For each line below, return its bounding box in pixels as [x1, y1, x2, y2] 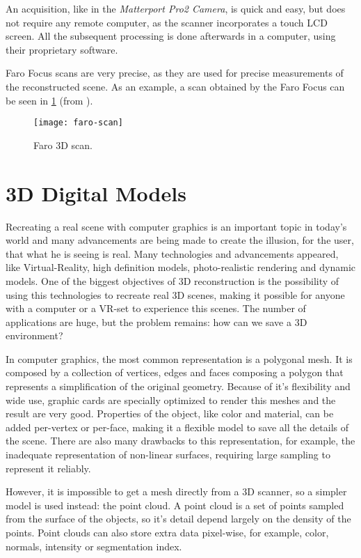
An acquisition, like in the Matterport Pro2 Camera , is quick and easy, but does [6, 1, 346, 15]
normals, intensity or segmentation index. [6, 538, 182, 553]
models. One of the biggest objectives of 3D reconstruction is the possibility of [6, 273, 339, 288]
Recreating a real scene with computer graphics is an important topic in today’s [6, 219, 347, 233]
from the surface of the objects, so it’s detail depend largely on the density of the [6, 511, 351, 526]
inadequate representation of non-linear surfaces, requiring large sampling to [6, 447, 330, 462]
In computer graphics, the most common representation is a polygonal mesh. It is [6, 351, 353, 366]
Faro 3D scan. [33, 137, 93, 152]
